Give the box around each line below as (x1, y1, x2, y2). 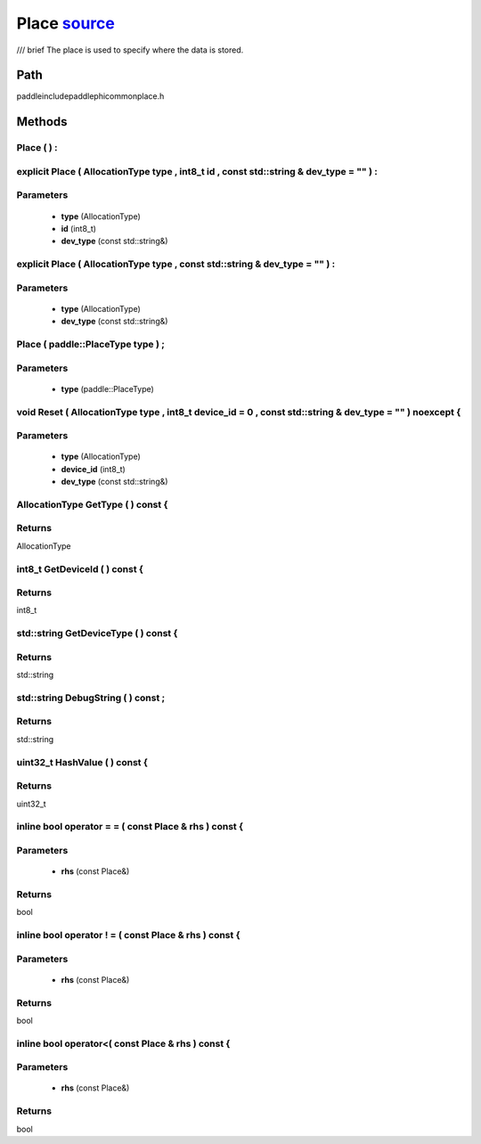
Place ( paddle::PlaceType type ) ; (16, 339, 165, 350)
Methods (16, 114, 68, 129)
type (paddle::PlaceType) (61, 383, 155, 394)
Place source (16, 13, 115, 33)
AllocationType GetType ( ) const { (16, 498, 168, 511)
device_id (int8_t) (61, 463, 126, 474)
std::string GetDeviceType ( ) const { (16, 627, 178, 640)
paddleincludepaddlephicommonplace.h (16, 91, 165, 102)
